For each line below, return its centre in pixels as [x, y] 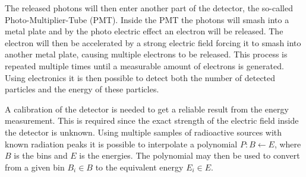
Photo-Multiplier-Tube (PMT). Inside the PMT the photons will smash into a [147, 19]
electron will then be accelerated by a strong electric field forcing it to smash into [153, 42]
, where [288, 144]
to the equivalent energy [139, 167]
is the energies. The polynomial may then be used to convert [190, 155]
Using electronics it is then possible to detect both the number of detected [140, 77]
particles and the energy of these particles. [82, 89]
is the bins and [41, 155]
